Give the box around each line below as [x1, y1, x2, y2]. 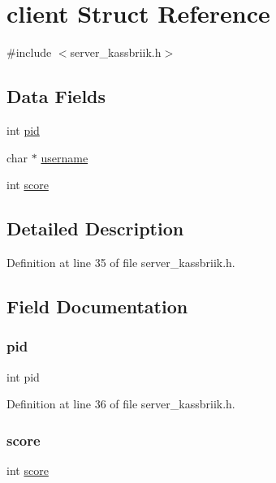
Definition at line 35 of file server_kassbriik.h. [6, 253, 235, 270]
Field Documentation [6, 293, 188, 318]
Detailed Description [6, 216, 184, 241]
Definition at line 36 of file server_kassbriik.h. [6, 395, 235, 412]
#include [6, 44, 52, 61]
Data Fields [6, 84, 106, 109]
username [41, 149, 88, 166]
